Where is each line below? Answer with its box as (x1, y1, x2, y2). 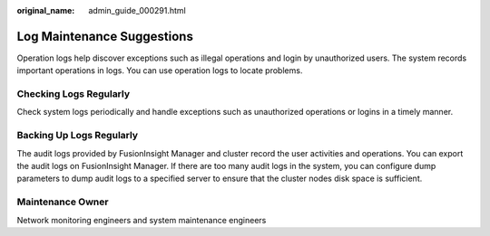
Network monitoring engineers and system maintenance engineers (16, 214, 267, 225)
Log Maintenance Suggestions (16, 28, 194, 44)
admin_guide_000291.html (88, 5, 186, 15)
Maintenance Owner (16, 195, 109, 208)
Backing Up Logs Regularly (16, 129, 139, 142)
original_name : (16, 5, 75, 15)
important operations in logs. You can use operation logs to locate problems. (16, 65, 303, 76)
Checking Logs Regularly (16, 88, 131, 100)
